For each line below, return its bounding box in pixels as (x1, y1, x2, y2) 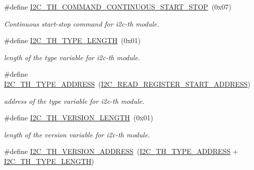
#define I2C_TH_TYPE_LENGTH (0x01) (4, 35, 141, 46)
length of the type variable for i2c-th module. (4, 52, 140, 62)
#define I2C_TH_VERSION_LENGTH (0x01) (4, 112, 153, 123)
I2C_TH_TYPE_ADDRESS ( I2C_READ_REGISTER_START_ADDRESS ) (4, 78, 250, 89)
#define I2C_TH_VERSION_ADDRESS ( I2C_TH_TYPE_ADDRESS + (4, 146, 238, 156)
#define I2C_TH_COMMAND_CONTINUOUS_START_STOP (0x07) (4, 2, 231, 12)
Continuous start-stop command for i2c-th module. (4, 18, 159, 29)
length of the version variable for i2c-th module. (4, 129, 150, 139)
